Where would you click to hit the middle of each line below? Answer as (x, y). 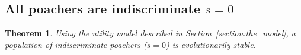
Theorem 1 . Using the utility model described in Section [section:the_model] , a (150, 33)
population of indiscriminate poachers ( (76, 44)
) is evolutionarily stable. (211, 44)
